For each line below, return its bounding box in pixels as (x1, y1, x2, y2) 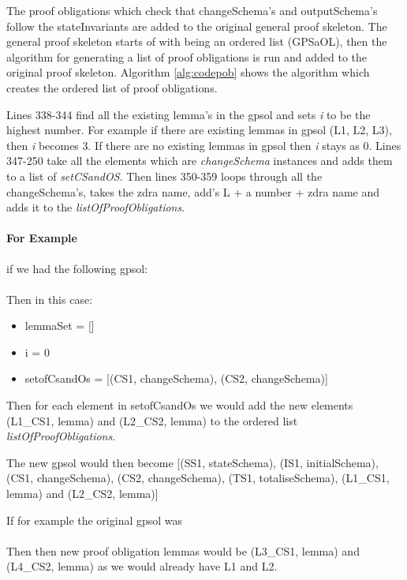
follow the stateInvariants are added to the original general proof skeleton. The (6, 17, 387, 34)
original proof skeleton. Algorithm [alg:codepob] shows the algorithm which (6, 64, 370, 80)
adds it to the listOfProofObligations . (6, 199, 185, 215)
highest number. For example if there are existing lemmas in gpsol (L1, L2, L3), (6, 122, 392, 138)
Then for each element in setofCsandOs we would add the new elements (6, 397, 353, 413)
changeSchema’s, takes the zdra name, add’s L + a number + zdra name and (6, 183, 380, 200)
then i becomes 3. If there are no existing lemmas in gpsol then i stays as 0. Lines (6, 137, 401, 153)
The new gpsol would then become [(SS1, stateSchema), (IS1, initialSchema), (6, 454, 379, 470)
